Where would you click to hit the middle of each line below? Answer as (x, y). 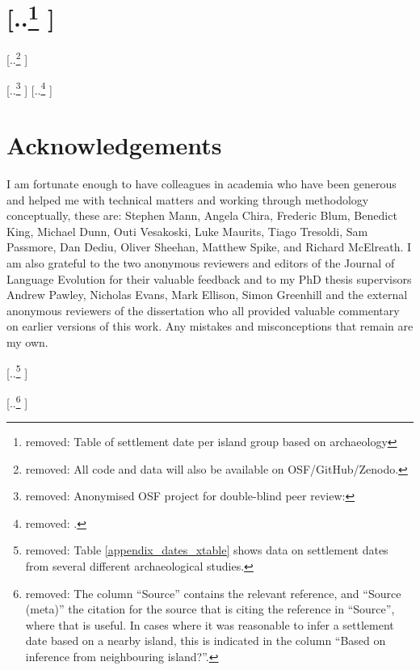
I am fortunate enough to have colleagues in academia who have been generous (202, 184)
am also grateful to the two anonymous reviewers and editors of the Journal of (201, 263)
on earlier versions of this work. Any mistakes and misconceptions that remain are (210, 326)
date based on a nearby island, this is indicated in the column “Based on (206, 641)
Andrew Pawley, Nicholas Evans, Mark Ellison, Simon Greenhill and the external (207, 295)
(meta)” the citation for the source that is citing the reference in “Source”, (210, 609)
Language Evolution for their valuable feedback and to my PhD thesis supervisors (209, 278)
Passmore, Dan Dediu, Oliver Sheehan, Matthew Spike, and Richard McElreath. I (209, 247)
